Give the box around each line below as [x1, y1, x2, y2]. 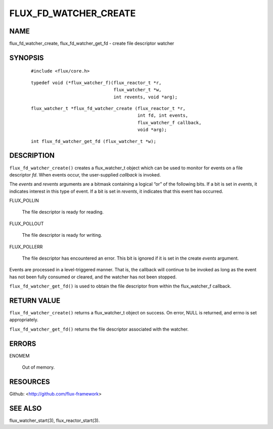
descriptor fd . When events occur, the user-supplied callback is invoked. [9, 171, 161, 177]
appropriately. [9, 317, 39, 323]
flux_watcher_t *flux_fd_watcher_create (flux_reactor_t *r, [31, 105, 186, 112]
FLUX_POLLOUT [9, 221, 44, 227]
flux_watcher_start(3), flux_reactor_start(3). [9, 417, 100, 423]
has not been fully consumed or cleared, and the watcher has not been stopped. [9, 274, 177, 280]
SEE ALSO [9, 404, 42, 413]
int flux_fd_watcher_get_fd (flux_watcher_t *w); [31, 138, 157, 144]
